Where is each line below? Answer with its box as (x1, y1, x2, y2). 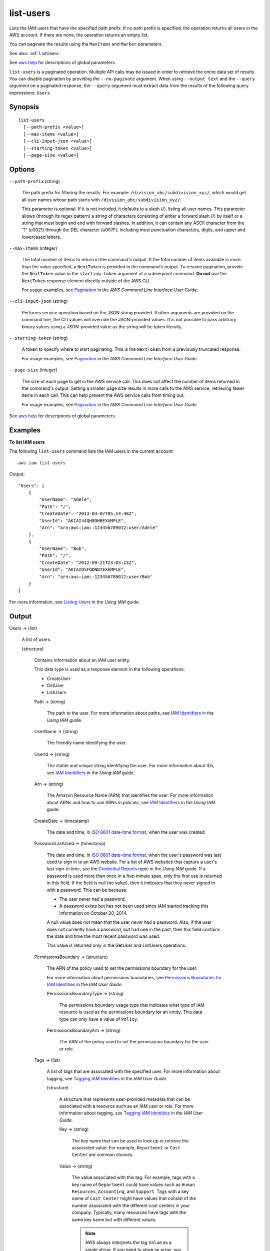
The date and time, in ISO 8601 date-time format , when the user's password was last (46, 852, 221, 858)
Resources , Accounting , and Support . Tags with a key (71, 1188, 189, 1194)
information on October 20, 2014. (59, 910, 127, 916)
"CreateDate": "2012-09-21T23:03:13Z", (39, 559, 137, 565)
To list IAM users (9, 439, 45, 445)
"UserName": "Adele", (39, 497, 92, 502)
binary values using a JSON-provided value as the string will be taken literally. (21, 323, 182, 330)
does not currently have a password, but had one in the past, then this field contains (46, 926, 220, 932)
